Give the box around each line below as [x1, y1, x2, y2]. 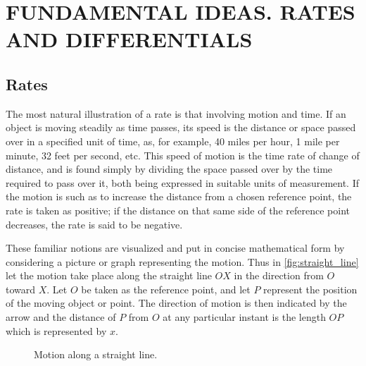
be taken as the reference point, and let [81, 281, 251, 296]
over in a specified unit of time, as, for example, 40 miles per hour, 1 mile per [6, 133, 340, 148]
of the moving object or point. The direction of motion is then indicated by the [6, 295, 347, 310]
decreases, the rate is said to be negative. [6, 216, 183, 231]
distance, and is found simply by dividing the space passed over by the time [6, 161, 333, 176]
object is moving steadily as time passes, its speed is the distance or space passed [6, 120, 356, 135]
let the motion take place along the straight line [6, 268, 212, 283]
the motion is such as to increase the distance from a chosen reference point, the [6, 189, 352, 204]
